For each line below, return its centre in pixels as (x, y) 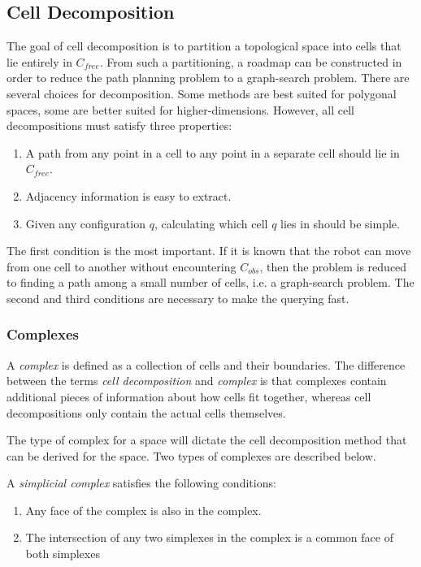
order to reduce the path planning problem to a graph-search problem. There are (208, 78)
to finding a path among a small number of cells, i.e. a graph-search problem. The (210, 282)
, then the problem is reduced (333, 266)
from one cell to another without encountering (122, 266)
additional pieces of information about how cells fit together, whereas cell (189, 396)
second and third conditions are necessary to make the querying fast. (178, 298)
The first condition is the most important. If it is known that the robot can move (209, 251)
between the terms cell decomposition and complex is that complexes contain (197, 381)
